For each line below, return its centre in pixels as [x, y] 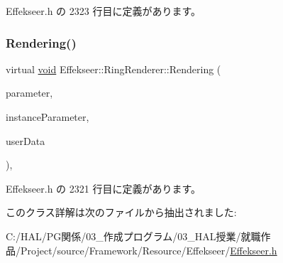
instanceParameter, [48, 117]
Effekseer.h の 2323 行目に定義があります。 [104, 11]
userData [26, 140]
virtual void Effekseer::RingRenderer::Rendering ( [113, 69]
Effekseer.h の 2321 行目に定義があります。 [104, 188]
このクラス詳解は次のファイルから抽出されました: [121, 212]
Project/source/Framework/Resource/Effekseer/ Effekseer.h [149, 250]
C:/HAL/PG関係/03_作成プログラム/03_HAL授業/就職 [133, 236]
